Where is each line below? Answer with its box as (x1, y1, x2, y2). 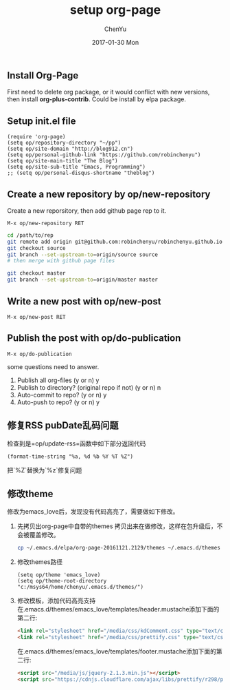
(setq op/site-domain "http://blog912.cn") (7, 145, 134, 153)
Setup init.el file (7, 115, 76, 127)
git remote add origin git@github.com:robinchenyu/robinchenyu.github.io (7, 238, 223, 245)
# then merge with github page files (7, 258, 115, 264)
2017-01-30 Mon (91, 38, 139, 46)
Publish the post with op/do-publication (7, 333, 181, 344)
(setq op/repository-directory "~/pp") (7, 140, 122, 147)
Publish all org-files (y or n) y (16, 376, 100, 384)
